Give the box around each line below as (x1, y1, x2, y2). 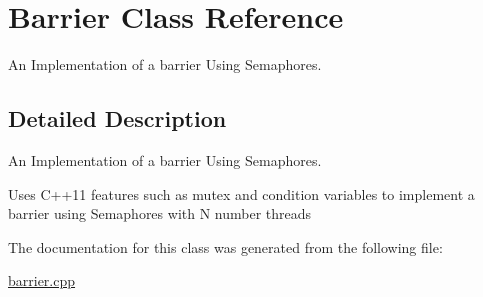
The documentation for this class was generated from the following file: (8, 236, 443, 257)
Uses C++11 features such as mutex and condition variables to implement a (8, 183, 475, 204)
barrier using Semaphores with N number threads (8, 203, 312, 224)
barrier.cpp (8, 270, 76, 291)
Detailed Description (8, 103, 227, 134)
